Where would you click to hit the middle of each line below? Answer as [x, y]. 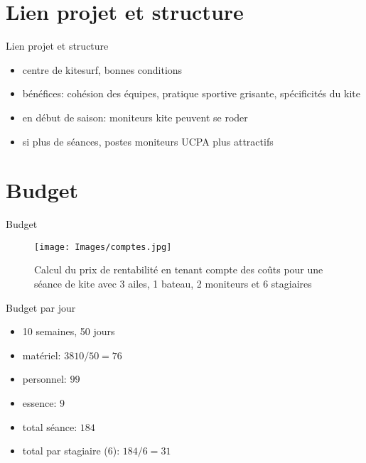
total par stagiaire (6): [71, 451]
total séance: [50, 426]
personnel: [44, 379]
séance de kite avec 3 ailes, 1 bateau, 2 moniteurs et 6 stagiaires [173, 284]
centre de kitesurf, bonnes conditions [102, 69]
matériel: [42, 355]
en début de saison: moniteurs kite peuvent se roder [135, 117]
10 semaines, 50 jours [69, 331]
